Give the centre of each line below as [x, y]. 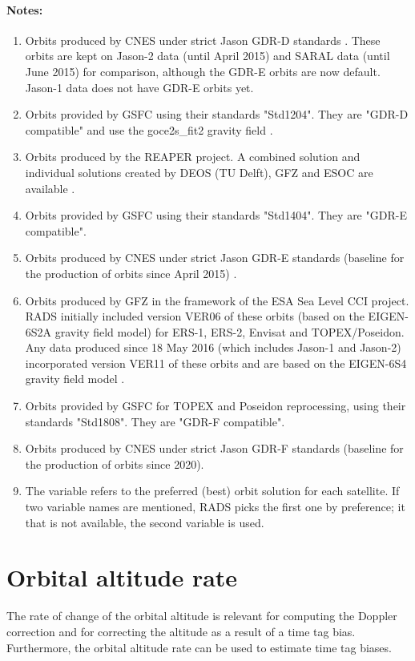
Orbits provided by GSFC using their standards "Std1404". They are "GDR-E [216, 215]
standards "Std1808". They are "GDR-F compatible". [155, 421]
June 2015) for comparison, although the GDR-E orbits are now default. [203, 71]
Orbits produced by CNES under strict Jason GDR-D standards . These [203, 40]
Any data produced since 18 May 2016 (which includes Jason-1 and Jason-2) [213, 347]
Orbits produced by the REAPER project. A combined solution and [193, 157]
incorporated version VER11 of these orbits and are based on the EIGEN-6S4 [216, 363]
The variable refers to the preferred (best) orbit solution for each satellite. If [212, 491]
